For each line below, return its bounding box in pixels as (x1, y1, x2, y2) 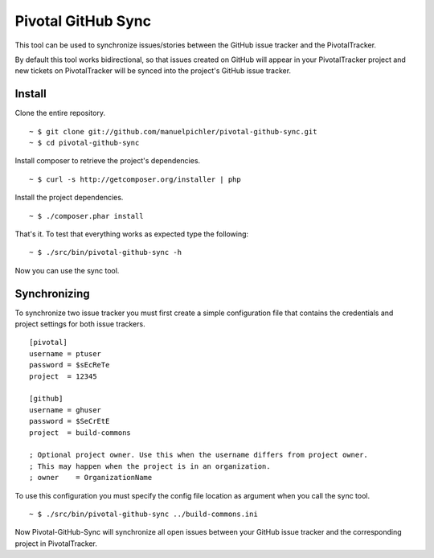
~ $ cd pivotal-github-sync (29, 138, 140, 148)
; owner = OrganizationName (29, 473, 153, 482)
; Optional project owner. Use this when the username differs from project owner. (29, 450, 369, 460)
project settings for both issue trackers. (14, 319, 145, 329)
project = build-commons (29, 428, 132, 437)
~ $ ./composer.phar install (29, 211, 144, 220)
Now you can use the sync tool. (14, 265, 120, 275)
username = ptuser (29, 349, 102, 358)
